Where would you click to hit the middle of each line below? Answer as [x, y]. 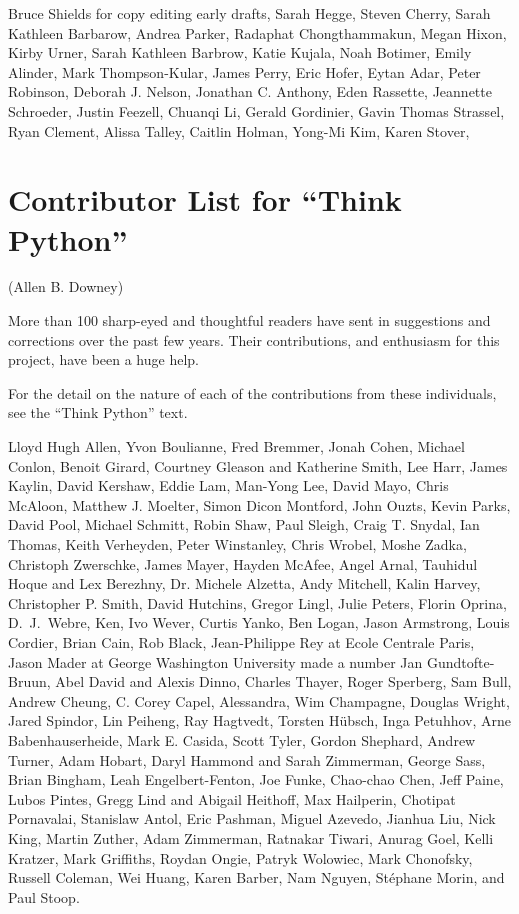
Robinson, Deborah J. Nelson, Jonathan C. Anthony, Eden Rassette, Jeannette [250, 91]
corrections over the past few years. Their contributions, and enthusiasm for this [254, 339]
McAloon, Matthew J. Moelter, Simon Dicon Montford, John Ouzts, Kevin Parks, [259, 504]
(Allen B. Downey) [66, 286]
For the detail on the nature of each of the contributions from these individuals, [252, 392]
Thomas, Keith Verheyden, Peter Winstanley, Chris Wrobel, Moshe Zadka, [237, 544]
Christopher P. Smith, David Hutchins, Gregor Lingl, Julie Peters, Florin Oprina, [257, 602]
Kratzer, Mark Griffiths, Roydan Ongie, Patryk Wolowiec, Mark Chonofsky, [240, 857]
